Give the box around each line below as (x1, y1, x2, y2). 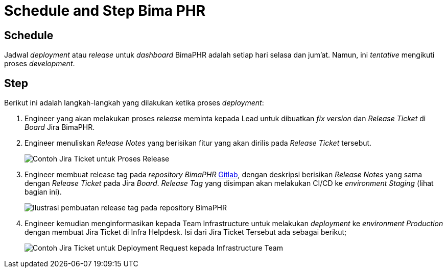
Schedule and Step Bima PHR (4, 2, 206, 19)
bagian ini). (25, 187, 62, 197)
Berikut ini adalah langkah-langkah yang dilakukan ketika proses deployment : (4, 98, 264, 107)
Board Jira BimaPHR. (25, 123, 95, 132)
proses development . (4, 59, 75, 68)
